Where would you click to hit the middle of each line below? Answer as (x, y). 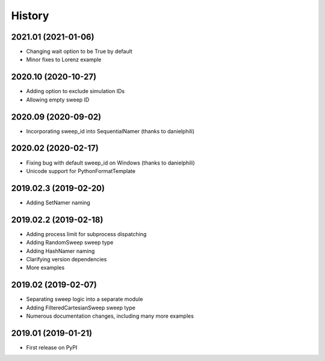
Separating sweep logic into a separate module (85, 299)
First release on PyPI (52, 347)
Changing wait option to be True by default (79, 52)
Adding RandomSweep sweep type (70, 243)
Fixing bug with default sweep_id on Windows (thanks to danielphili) (110, 163)
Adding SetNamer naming (58, 202)
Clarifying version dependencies (67, 259)
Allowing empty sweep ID (58, 100)
